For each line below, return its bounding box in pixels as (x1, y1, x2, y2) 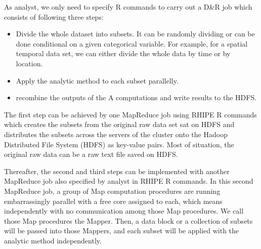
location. (16, 58, 43, 68)
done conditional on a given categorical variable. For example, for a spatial (16, 38, 248, 49)
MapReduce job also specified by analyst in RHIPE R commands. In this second (4, 176, 253, 186)
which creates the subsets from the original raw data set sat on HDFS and (4, 119, 235, 130)
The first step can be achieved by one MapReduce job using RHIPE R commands (4, 109, 257, 119)
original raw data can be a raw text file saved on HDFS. (4, 149, 178, 159)
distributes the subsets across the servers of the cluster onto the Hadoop (4, 129, 228, 139)
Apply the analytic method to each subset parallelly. (16, 75, 179, 86)
